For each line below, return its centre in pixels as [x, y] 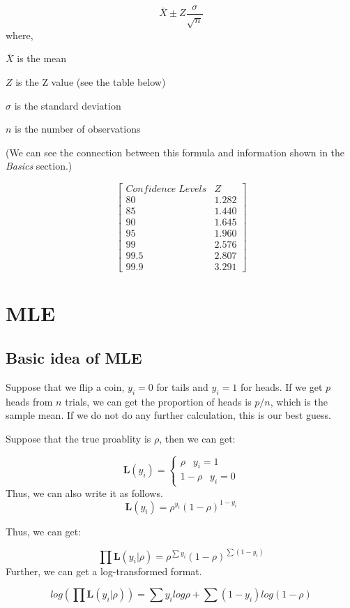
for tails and [182, 386]
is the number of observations [78, 129]
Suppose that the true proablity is [78, 438]
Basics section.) [39, 166]
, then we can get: [197, 438]
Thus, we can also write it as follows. [84, 492]
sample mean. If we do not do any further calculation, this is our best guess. [168, 415]
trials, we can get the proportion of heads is [158, 401]
